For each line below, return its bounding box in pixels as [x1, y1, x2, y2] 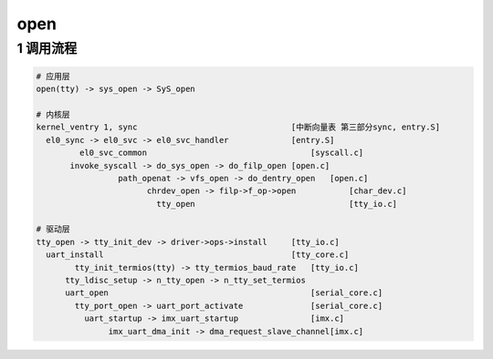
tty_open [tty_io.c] [156, 199, 397, 209]
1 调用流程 [16, 40, 78, 56]
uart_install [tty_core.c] [46, 250, 350, 260]
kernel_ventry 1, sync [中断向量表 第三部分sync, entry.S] [36, 122, 441, 132]
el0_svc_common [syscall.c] [79, 148, 364, 159]
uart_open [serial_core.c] [65, 288, 383, 298]
